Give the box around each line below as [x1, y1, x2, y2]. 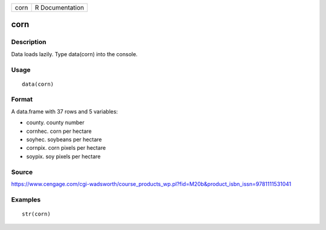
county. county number [26, 119, 85, 126]
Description [11, 38, 46, 46]
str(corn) [22, 210, 51, 217]
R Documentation [34, 4, 85, 11]
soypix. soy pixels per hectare [26, 153, 101, 160]
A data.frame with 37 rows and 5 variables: [11, 107, 118, 115]
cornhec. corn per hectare [26, 127, 92, 135]
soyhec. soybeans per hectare [26, 136, 102, 143]
